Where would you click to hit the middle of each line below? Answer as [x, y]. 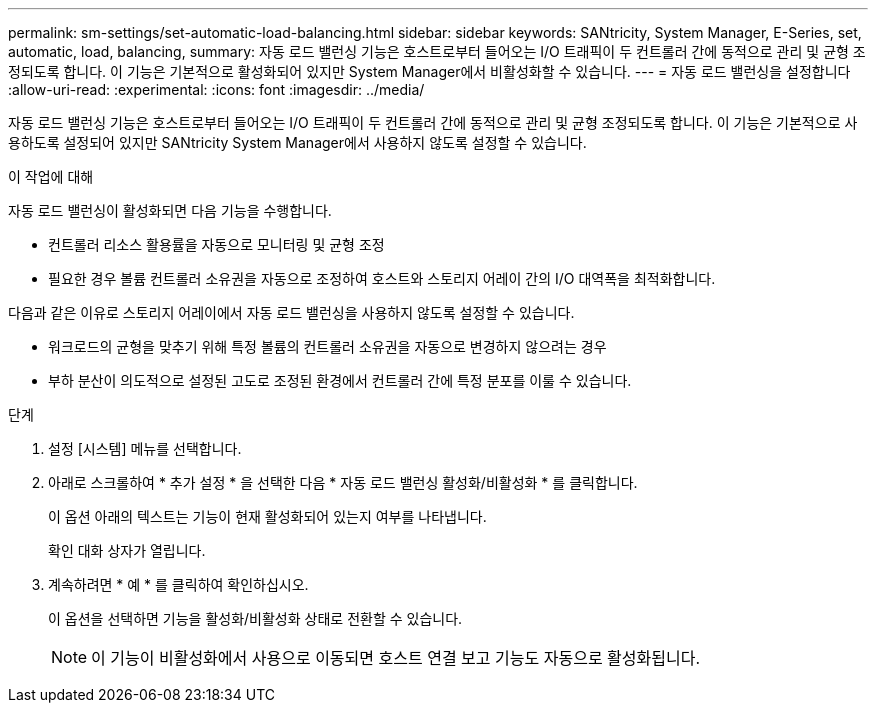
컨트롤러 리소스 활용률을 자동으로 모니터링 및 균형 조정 [216, 244]
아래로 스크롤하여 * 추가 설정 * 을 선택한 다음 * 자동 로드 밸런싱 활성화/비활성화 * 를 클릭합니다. [343, 482]
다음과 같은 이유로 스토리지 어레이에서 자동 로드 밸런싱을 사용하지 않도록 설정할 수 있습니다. [291, 312]
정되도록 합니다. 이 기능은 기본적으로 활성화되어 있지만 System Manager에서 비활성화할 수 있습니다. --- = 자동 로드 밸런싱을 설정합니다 [429, 71]
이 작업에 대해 [51, 176]
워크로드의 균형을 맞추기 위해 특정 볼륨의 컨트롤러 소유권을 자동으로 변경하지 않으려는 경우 [327, 346]
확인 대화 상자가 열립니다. [127, 550]
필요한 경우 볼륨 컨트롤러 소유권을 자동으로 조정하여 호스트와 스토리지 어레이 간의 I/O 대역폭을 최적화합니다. [382, 278]
